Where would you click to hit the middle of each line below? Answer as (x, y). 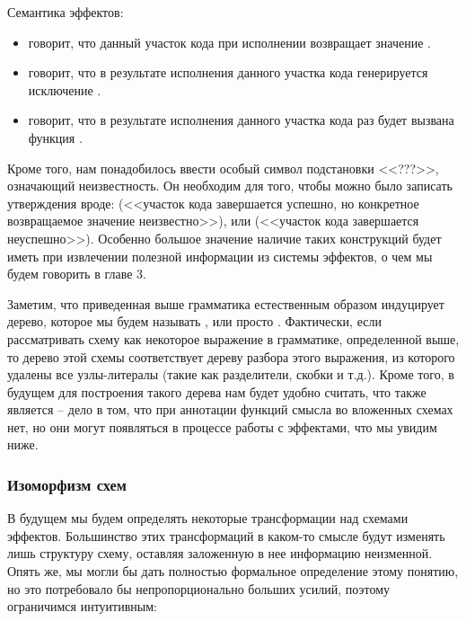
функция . (55, 137)
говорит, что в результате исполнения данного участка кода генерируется (228, 72)
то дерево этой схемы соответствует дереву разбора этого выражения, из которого (231, 356)
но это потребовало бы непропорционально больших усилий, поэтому (198, 588)
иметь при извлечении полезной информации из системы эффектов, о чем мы (220, 256)
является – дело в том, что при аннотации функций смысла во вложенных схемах (230, 409)
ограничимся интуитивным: (82, 606)
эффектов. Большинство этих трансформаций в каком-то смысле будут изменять (226, 535)
